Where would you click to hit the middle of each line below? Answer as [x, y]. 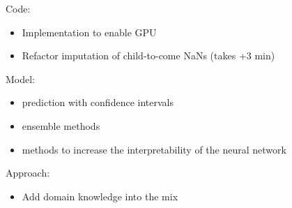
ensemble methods [61, 125]
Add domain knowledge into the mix [100, 196]
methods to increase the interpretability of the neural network [154, 149]
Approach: [28, 173]
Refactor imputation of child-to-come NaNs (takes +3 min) [148, 55]
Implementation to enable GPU [89, 32]
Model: [21, 79]
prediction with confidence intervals [98, 102]
